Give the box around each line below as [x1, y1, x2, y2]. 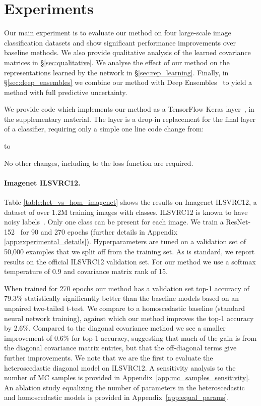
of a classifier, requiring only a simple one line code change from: [4, 123, 204, 134]
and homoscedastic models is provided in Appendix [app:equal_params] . [4, 392, 229, 402]
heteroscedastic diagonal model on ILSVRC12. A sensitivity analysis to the [4, 362, 236, 373]
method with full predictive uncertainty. [4, 86, 127, 97]
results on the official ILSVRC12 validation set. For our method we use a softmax [4, 256, 256, 266]
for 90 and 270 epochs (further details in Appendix [20, 226, 178, 237]
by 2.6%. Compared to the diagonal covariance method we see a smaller [4, 323, 226, 333]
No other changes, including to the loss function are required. [4, 157, 193, 168]
